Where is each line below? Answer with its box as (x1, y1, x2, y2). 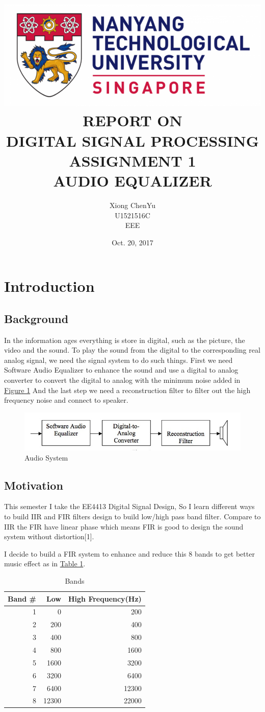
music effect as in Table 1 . (4, 558, 86, 569)
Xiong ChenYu (110, 199, 155, 210)
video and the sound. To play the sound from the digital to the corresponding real (4, 344, 260, 355)
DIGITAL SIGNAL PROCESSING (6, 130, 259, 151)
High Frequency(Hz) (68, 593, 142, 604)
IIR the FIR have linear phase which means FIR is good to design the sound (4, 521, 244, 532)
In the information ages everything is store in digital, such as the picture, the (4, 334, 245, 345)
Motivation (4, 477, 63, 493)
